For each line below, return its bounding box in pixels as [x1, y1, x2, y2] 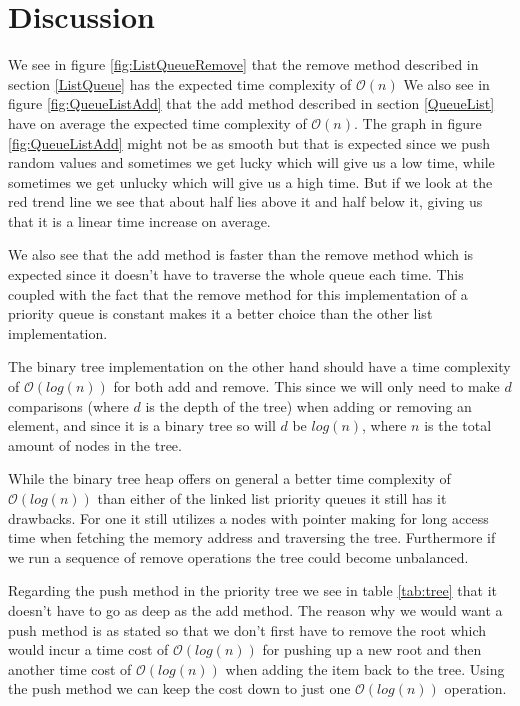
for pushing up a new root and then [262, 639, 482, 660]
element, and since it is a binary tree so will [8, 415, 276, 436]
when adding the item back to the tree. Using [225, 658, 505, 679]
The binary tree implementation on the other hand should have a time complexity [8, 356, 511, 377]
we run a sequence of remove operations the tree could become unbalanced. [8, 546, 469, 567]
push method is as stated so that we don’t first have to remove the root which [8, 619, 487, 640]
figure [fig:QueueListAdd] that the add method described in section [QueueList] [8, 93, 495, 114]
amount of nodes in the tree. [8, 434, 182, 455]
